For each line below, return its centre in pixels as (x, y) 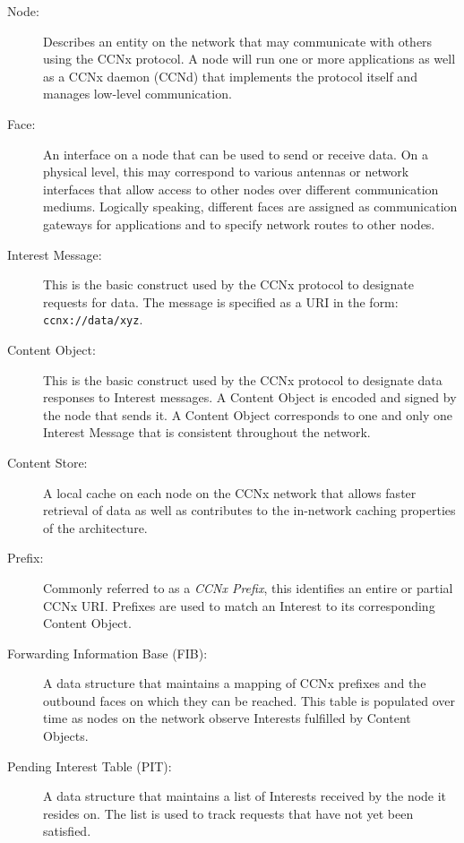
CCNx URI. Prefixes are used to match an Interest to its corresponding (239, 605)
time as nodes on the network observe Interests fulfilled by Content (227, 718)
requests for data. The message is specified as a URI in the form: (221, 301)
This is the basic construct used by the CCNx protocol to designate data (243, 379)
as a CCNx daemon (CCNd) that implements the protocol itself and (230, 76)
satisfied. (67, 831)
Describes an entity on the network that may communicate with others (238, 41)
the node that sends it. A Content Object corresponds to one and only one (248, 414)
